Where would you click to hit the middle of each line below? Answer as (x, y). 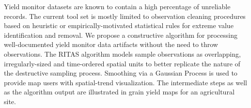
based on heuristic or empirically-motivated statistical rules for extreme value (119, 25)
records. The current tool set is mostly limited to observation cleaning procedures (125, 16)
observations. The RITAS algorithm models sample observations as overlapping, (122, 54)
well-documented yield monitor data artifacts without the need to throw (111, 44)
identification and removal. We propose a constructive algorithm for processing (121, 35)
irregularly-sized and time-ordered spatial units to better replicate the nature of (122, 63)
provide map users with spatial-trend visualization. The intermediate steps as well (125, 82)
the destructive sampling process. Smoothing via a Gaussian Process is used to (121, 73)
